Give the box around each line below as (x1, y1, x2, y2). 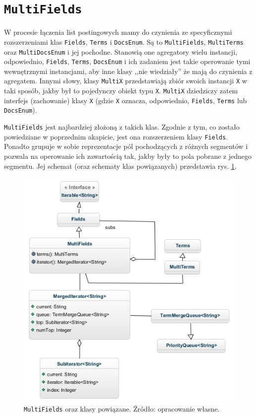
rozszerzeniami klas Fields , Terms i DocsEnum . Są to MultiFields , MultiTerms (4, 36, 244, 47)
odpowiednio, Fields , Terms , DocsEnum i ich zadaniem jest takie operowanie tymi (4, 56, 251, 67)
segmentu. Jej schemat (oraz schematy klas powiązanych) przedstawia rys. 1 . (4, 160, 237, 171)
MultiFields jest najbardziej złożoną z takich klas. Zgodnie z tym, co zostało (4, 122, 240, 132)
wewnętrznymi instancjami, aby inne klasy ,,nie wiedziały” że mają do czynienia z (4, 66, 253, 76)
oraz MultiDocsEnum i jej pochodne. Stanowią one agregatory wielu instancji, (4, 46, 237, 57)
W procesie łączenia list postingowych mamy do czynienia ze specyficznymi (4, 27, 232, 37)
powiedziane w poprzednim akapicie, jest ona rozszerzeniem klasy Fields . (4, 131, 228, 141)
